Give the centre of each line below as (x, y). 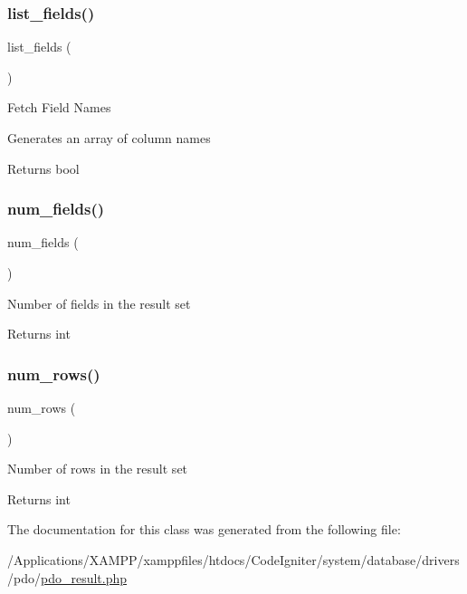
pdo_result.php (84, 577)
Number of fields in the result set (99, 303)
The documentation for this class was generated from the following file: (204, 529)
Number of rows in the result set (98, 469)
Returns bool (43, 168)
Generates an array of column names (109, 138)
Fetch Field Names (59, 107)
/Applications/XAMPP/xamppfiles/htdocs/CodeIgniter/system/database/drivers (233, 559)
